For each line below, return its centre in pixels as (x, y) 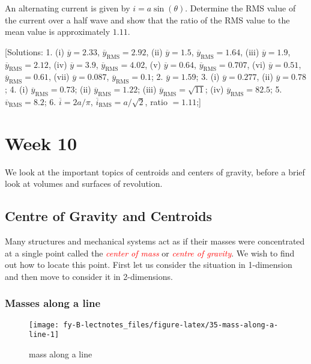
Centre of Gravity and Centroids (109, 216)
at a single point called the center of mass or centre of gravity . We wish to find (150, 253)
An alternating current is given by (68, 8)
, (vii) (59, 77)
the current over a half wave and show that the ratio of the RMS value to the (147, 20)
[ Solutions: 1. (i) (35, 51)
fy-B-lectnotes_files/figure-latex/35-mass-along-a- (171, 325)
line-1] (44, 335)
